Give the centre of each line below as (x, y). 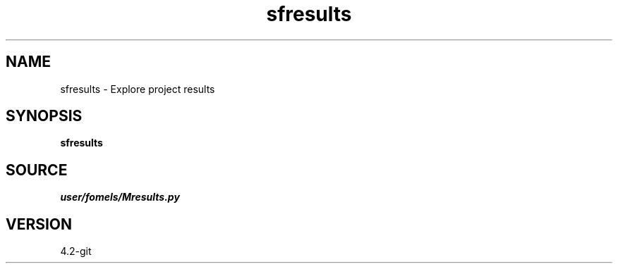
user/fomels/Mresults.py (120, 197)
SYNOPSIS (44, 116)
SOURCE (37, 170)
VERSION (39, 224)
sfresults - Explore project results (138, 89)
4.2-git (76, 251)
